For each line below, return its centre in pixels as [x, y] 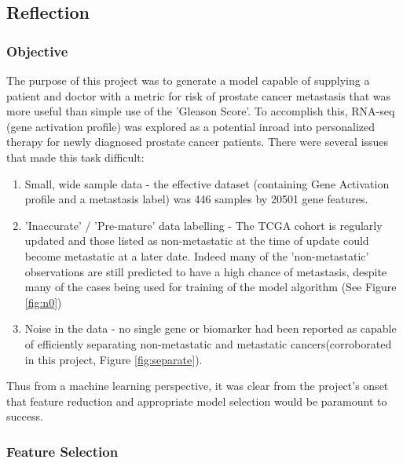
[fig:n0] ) [43, 302]
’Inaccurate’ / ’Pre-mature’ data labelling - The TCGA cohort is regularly [203, 225]
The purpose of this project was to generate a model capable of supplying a [188, 80]
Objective [37, 51]
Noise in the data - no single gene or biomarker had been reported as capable [211, 328]
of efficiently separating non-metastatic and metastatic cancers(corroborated [208, 343]
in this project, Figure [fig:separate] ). [114, 359]
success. [25, 416]
